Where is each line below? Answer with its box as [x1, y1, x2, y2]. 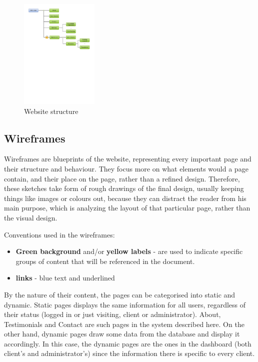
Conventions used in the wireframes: [4, 229, 115, 239]
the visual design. [4, 212, 57, 222]
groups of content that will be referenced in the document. [15, 255, 195, 266]
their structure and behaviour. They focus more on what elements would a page [4, 163, 248, 173]
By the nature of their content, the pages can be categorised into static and [4, 289, 235, 299]
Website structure [24, 105, 78, 116]
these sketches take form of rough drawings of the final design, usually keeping [4, 183, 244, 193]
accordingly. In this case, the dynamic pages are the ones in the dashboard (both [4, 338, 251, 348]
